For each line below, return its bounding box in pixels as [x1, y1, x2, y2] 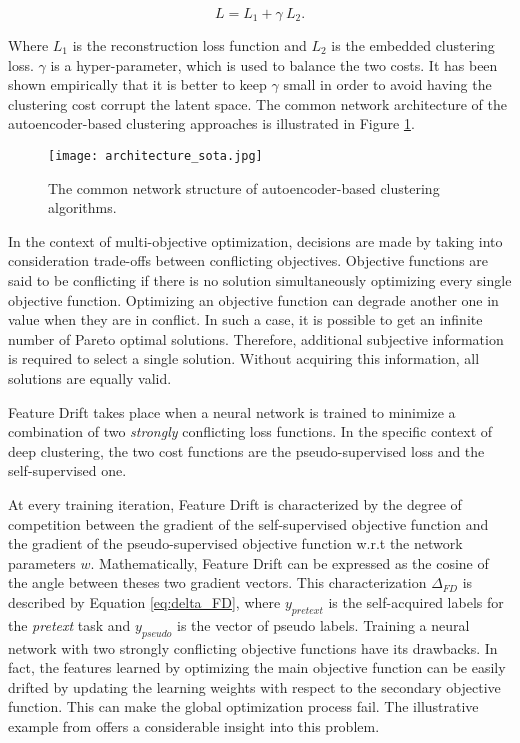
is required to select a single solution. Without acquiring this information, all [8, 348, 480, 369]
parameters [8, 552, 76, 573]
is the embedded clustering [331, 35, 495, 55]
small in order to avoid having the [283, 74, 492, 95]
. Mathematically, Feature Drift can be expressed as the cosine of [90, 552, 489, 573]
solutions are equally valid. [8, 367, 172, 388]
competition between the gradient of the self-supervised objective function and [8, 513, 489, 534]
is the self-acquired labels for [328, 591, 504, 612]
